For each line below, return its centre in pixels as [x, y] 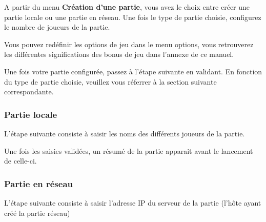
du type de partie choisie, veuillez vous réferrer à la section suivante [110, 81]
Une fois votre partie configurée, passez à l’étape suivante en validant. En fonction [133, 71]
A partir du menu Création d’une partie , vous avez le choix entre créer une [127, 7]
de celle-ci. [21, 161]
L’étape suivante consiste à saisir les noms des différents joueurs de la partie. [125, 133]
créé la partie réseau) [37, 213]
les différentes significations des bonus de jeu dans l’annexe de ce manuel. [119, 54]
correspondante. [29, 92]
